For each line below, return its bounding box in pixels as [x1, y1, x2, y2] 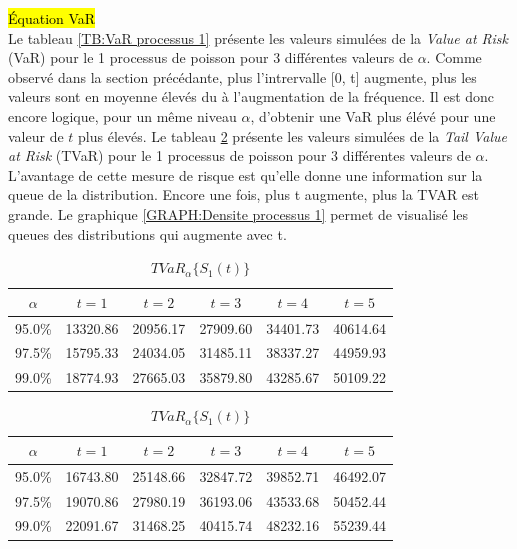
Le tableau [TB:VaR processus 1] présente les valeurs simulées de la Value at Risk [8, 27, 508, 48]
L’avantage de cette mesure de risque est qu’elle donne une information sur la [8, 164, 483, 185]
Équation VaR [8, 8, 96, 28]
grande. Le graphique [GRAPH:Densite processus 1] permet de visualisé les [8, 203, 469, 224]
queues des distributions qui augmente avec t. [8, 223, 287, 244]
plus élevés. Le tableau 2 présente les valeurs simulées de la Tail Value [78, 125, 507, 146]
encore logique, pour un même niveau [8, 105, 237, 126]
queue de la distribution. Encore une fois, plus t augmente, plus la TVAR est [8, 184, 480, 205]
